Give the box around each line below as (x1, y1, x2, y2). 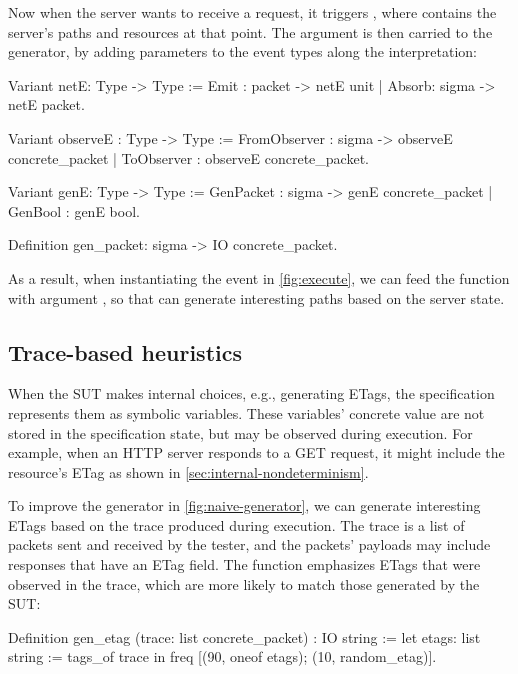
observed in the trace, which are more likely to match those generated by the (8, 573, 480, 594)
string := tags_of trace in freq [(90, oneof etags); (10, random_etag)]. (8, 646, 437, 667)
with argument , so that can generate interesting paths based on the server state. (8, 287, 505, 308)
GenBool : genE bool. (8, 200, 140, 221)
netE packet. (8, 94, 85, 115)
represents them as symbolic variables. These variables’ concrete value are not (8, 402, 485, 423)
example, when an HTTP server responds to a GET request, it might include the (8, 442, 505, 463)
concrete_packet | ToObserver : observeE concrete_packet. (8, 147, 369, 168)
